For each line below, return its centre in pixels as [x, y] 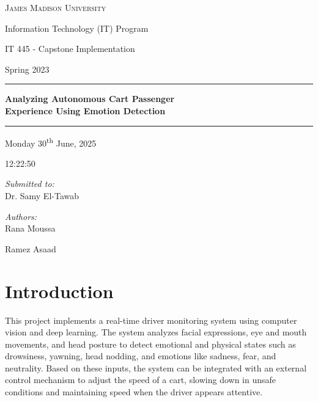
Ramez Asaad [31, 248]
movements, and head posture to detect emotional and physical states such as [150, 344]
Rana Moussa [30, 228]
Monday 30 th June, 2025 [51, 142]
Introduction [59, 291]
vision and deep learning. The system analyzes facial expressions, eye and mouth [156, 332]
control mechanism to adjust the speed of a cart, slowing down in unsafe [141, 380]
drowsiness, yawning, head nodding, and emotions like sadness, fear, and [141, 356]
